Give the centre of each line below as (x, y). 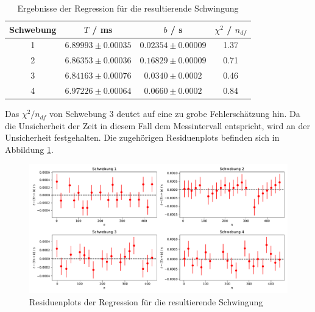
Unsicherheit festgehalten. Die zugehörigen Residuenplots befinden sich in (142, 137)
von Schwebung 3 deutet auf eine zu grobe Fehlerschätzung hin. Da (175, 114)
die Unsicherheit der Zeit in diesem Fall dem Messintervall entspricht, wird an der (157, 125)
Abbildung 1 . (29, 149)
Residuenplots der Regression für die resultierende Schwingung (146, 302)
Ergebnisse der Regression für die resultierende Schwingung (128, 8)
